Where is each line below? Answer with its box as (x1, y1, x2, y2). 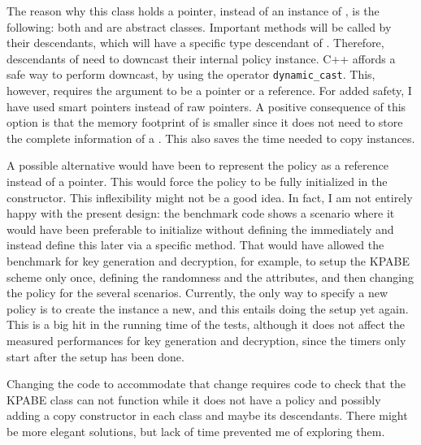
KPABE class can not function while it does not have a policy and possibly (7, 391, 381, 408)
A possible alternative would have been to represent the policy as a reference (7, 157, 388, 174)
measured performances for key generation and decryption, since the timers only (7, 331, 406, 348)
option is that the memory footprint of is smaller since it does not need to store (7, 114, 403, 131)
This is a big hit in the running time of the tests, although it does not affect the (7, 316, 406, 333)
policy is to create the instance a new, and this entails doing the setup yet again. (7, 300, 409, 317)
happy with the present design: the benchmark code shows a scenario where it (7, 205, 395, 222)
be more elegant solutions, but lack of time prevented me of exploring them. (7, 422, 385, 439)
